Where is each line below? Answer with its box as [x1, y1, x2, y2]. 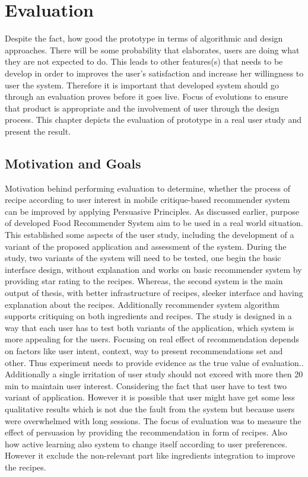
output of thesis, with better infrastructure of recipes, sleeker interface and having [5, 287, 303, 299]
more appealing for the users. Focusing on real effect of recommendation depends [5, 333, 300, 345]
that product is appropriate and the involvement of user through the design [5, 101, 280, 114]
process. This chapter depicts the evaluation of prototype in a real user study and [5, 113, 301, 126]
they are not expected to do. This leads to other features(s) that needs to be [5, 55, 283, 68]
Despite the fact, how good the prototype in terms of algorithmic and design [5, 32, 283, 44]
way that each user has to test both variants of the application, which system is [5, 321, 294, 333]
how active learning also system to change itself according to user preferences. [5, 437, 288, 450]
